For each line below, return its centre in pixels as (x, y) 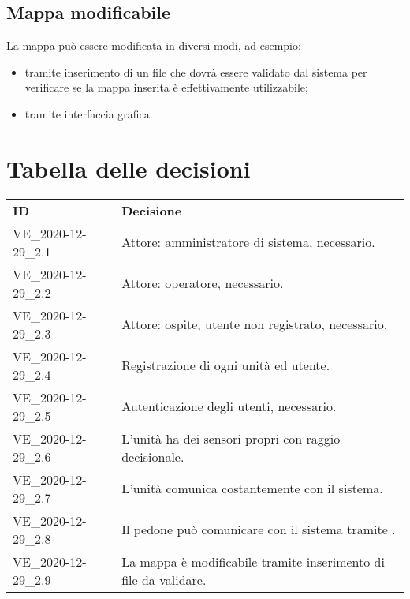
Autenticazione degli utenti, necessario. (229, 406)
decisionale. (153, 456)
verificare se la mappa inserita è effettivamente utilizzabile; (166, 87)
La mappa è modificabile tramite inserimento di (253, 561)
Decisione (152, 210)
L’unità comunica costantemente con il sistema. (252, 489)
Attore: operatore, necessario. (203, 283)
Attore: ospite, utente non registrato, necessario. (255, 324)
